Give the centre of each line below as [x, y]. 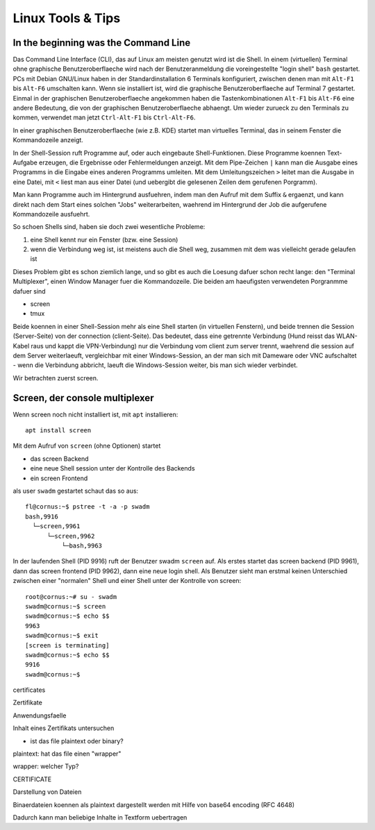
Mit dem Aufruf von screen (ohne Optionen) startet [87, 446]
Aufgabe [25, 162]
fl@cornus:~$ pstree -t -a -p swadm [87, 507]
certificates [29, 690]
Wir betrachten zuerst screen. [56, 378]
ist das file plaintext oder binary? [77, 741]
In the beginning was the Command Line [102, 43]
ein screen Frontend [59, 478]
